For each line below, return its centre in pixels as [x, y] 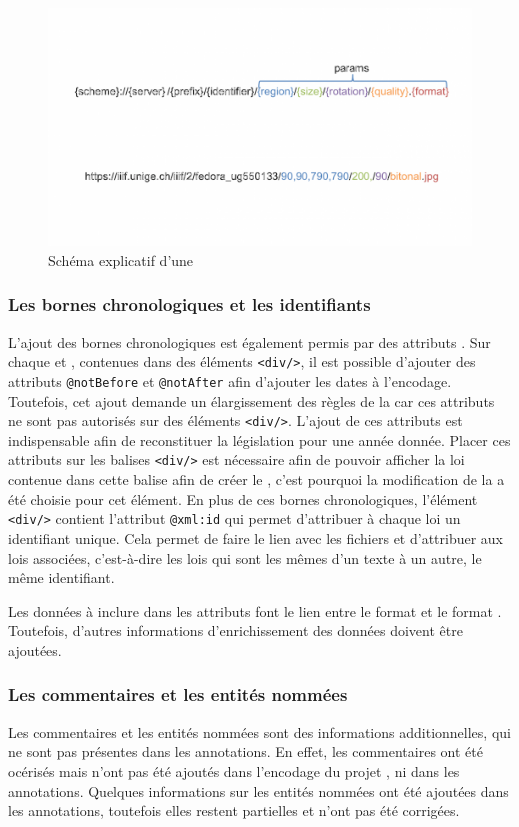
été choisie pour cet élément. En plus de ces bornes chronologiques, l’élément [243, 498]
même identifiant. [61, 577]
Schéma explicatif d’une [121, 259]
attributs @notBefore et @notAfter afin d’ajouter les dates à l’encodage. [230, 380]
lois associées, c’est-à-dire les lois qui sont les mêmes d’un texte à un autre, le [245, 557]
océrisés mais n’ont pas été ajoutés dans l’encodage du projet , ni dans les [234, 770]
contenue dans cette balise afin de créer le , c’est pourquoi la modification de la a [256, 479]
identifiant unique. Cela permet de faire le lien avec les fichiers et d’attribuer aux [256, 537]
